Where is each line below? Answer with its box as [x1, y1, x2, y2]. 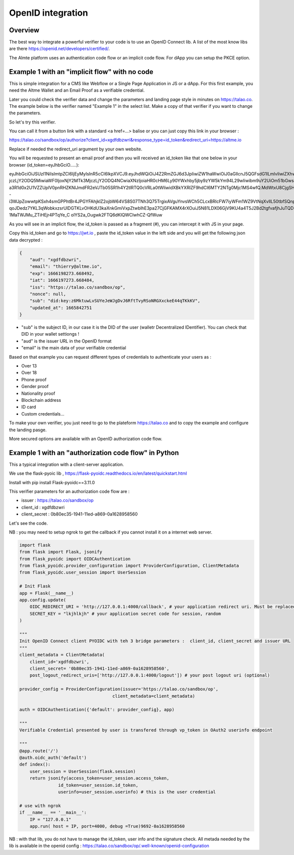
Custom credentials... [21, 411, 65, 416]
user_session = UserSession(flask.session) [29, 768, 136, 774]
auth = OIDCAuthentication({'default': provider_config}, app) [19, 707, 175, 712]
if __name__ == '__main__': [19, 810, 87, 815]
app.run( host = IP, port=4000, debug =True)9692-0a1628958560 [29, 823, 185, 829]
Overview [9, 26, 40, 34]
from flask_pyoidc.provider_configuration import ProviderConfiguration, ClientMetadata [19, 563, 240, 568]
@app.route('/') [19, 748, 59, 754]
